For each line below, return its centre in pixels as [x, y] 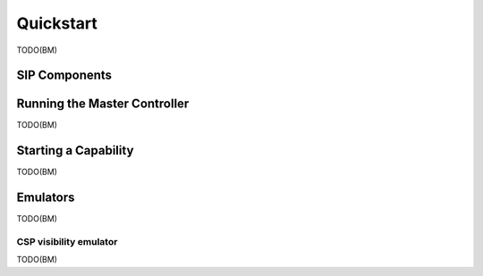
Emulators [46, 198]
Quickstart [57, 23]
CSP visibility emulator [67, 242]
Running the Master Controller [103, 104]
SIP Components [64, 75]
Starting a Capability [75, 151]
